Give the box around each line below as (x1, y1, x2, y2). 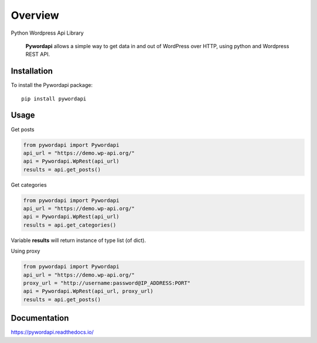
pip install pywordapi (21, 95, 87, 102)
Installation (11, 66, 53, 76)
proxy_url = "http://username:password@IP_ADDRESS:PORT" (23, 280, 191, 286)
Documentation (11, 313, 69, 323)
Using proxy (11, 247, 41, 255)
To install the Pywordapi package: (11, 82, 93, 89)
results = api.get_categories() (23, 221, 117, 228)
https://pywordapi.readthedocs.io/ (11, 329, 94, 336)
